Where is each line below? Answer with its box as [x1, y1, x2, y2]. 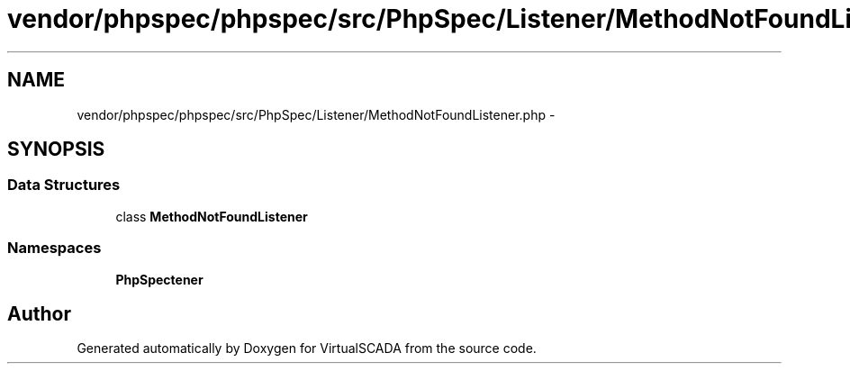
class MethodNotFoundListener [115, 208, 308, 224]
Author [7, 302, 71, 325]
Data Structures [7, 176, 121, 195]
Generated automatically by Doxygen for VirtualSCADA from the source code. [77, 340, 537, 357]
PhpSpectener [115, 271, 203, 287]
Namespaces [7, 239, 102, 258]
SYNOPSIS [7, 138, 105, 161]
